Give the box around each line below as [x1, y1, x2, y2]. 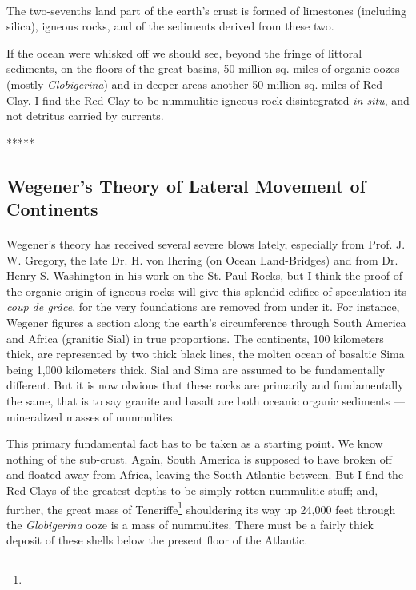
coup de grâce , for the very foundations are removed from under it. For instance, [6, 298, 400, 315]
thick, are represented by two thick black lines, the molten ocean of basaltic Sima [6, 345, 405, 362]
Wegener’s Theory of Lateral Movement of [6, 173, 366, 197]
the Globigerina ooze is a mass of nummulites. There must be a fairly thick [6, 516, 374, 532]
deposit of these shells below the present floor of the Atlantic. [6, 532, 308, 548]
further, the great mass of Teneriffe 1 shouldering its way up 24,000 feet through [6, 498, 396, 517]
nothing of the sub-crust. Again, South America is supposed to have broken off [6, 450, 392, 467]
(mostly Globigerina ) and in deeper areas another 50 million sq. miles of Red [6, 75, 383, 92]
